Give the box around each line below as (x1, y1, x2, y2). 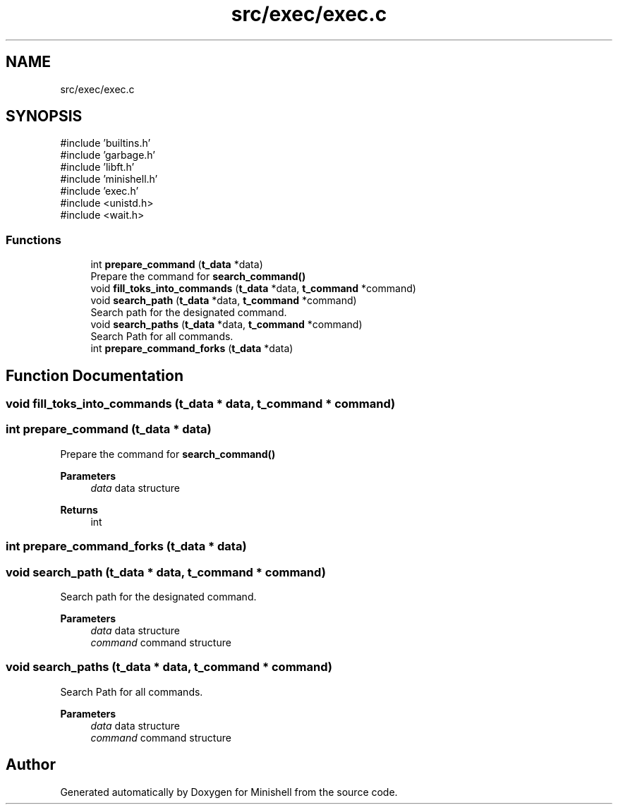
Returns (60, 503, 98, 516)
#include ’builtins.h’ (60, 137, 151, 150)
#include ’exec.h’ (60, 185, 139, 198)
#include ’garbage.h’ (60, 149, 155, 162)
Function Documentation (6, 366, 183, 385)
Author (6, 756, 56, 774)
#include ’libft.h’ (60, 161, 135, 174)
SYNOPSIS (6, 107, 83, 126)
